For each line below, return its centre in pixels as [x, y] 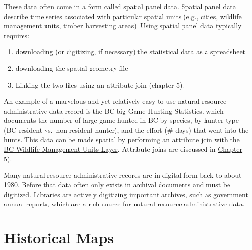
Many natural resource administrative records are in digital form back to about [123, 175]
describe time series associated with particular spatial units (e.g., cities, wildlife [123, 16]
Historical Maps [59, 237]
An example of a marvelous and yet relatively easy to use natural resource [115, 101]
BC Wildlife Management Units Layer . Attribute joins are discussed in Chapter [123, 149]
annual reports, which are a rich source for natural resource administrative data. [124, 204]
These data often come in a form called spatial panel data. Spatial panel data [120, 6]
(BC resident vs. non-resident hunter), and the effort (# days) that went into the [126, 129]
